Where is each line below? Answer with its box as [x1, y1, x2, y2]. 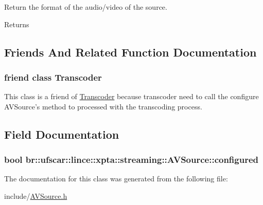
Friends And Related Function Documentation [4, 44, 257, 60]
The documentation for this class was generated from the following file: [4, 173, 228, 184]
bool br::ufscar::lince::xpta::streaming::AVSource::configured [4, 153, 258, 166]
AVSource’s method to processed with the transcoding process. [4, 101, 202, 111]
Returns [4, 18, 29, 29]
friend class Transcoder [4, 70, 102, 83]
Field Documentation [4, 126, 119, 142]
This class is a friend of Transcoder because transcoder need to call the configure [4, 91, 259, 102]
